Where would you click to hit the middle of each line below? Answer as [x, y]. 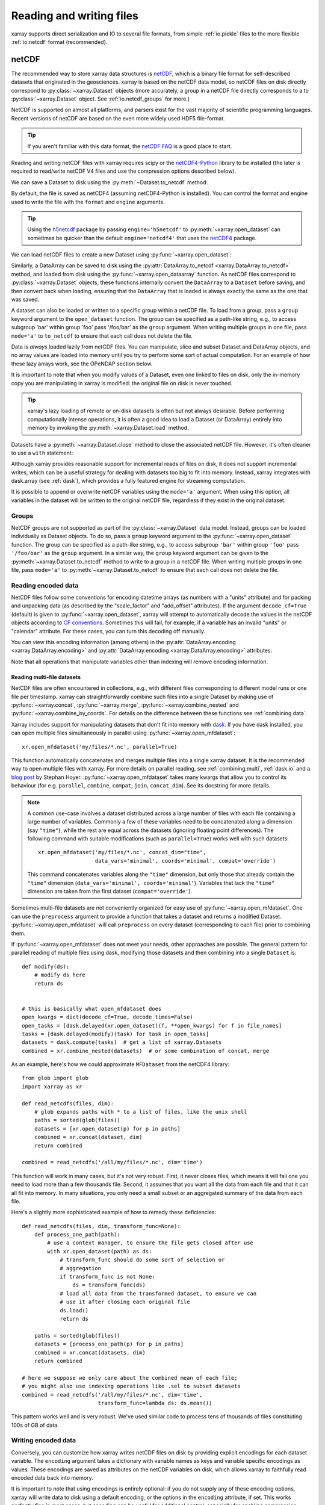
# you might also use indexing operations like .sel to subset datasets [131, 1386]
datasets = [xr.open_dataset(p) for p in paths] [107, 1128]
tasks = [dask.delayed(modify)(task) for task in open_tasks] [116, 1034]
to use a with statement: [42, 453]
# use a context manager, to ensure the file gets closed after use [150, 1243]
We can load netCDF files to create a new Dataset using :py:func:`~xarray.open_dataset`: [121, 255]
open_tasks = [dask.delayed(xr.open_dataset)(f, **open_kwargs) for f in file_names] [152, 1026]
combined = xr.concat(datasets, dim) [90, 1352]
